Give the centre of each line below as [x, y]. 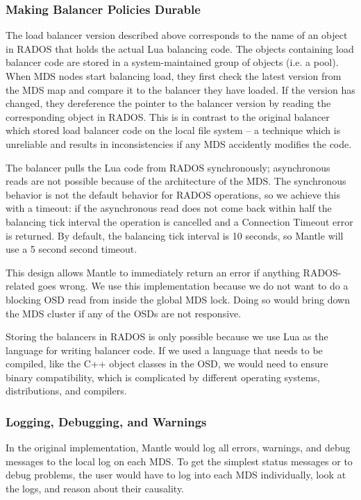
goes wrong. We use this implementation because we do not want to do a [193, 286]
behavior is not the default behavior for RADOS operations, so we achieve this [173, 194]
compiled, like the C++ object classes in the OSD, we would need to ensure [167, 364]
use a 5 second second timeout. [72, 249]
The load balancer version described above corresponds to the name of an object [177, 35]
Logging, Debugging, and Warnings [106, 421]
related [20, 286]
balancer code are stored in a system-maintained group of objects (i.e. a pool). [172, 62]
